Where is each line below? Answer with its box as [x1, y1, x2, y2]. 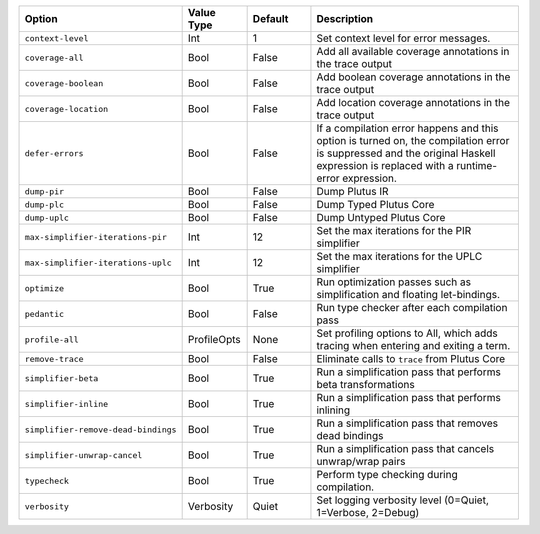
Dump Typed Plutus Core [316, 198, 435, 211]
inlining [316, 403, 351, 417]
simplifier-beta [24, 373, 99, 384]
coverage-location [24, 103, 109, 114]
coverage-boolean [24, 78, 104, 89]
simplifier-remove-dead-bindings [24, 424, 177, 435]
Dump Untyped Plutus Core [316, 211, 446, 224]
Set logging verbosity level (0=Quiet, [316, 493, 490, 507]
